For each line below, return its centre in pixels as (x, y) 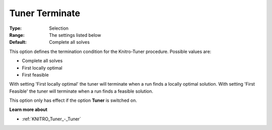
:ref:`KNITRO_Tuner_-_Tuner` (52, 119)
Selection (59, 28)
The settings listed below (75, 35)
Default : (18, 42)
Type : (16, 28)
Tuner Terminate (45, 13)
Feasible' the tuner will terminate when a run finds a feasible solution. (81, 91)
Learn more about (28, 110)
